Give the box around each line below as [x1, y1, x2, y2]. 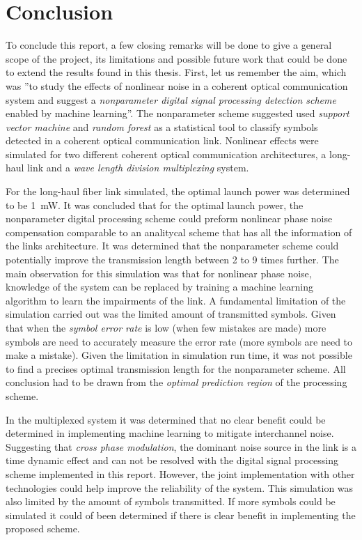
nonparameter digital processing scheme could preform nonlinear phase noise [6, 211, 333, 226]
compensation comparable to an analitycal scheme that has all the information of [6, 224, 352, 239]
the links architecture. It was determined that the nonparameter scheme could [6, 238, 339, 253]
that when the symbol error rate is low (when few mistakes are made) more [6, 321, 326, 334]
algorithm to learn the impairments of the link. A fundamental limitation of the [6, 293, 346, 307]
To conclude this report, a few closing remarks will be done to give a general [6, 38, 332, 52]
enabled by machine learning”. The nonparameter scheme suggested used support [6, 106, 349, 121]
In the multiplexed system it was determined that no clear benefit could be [6, 412, 326, 426]
